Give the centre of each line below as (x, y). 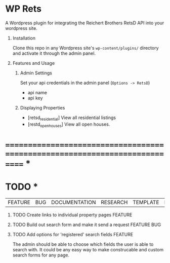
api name (37, 92)
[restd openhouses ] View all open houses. (69, 125)
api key (35, 98)
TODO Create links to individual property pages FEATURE (72, 215)
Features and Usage (34, 63)
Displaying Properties (42, 107)
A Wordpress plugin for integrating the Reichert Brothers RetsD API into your (85, 23)
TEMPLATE (146, 202)
